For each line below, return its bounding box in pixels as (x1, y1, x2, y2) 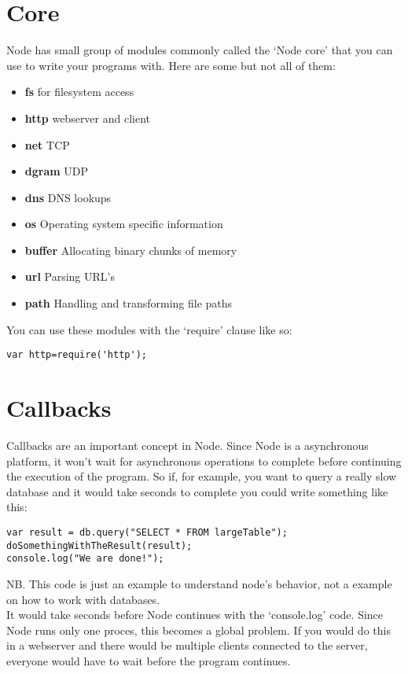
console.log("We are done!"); (6, 553, 164, 565)
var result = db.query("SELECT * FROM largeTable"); (6, 527, 288, 538)
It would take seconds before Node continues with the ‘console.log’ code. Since (6, 606, 384, 623)
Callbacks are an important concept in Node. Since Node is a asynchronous (6, 437, 369, 454)
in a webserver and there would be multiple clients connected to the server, (6, 637, 368, 654)
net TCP (24, 136, 70, 153)
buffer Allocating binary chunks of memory (24, 241, 237, 258)
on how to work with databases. (6, 591, 160, 607)
